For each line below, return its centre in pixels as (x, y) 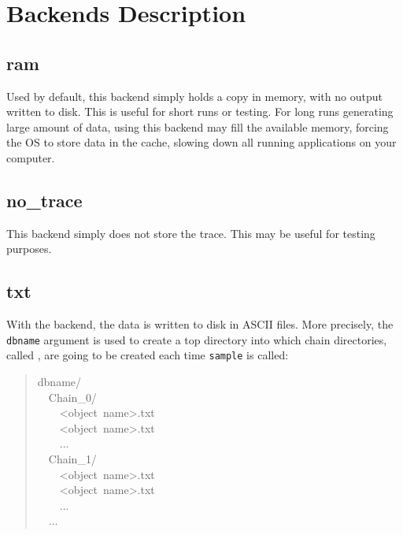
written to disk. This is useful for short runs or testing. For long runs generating (200, 111)
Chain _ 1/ (72, 459)
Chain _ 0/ (72, 397)
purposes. (29, 249)
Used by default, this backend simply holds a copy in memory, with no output (194, 96)
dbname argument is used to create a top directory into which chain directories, (197, 339)
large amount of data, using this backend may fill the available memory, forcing (198, 126)
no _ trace (44, 200)
